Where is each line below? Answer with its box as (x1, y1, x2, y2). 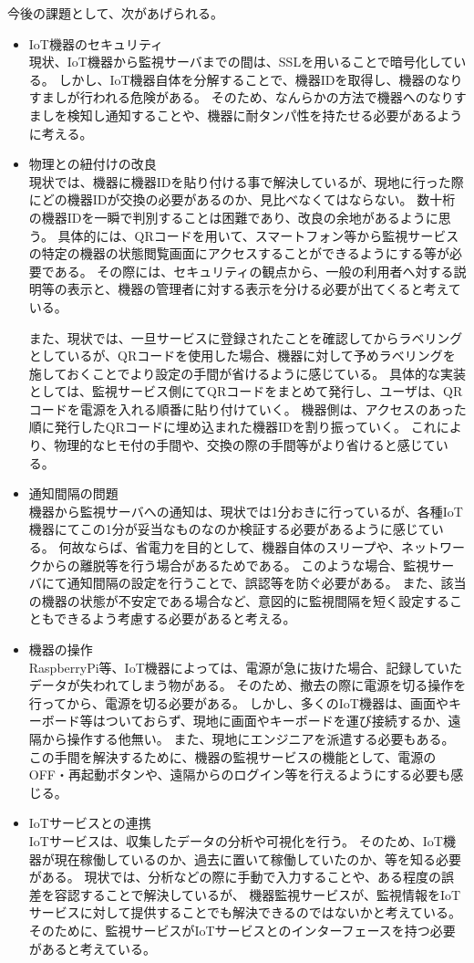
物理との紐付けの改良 (28, 154, 157, 173)
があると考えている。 (28, 938, 157, 958)
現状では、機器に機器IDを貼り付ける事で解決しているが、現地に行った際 (28, 172, 464, 191)
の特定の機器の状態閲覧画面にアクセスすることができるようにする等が (28, 244, 449, 263)
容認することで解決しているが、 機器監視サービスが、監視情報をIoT (54, 884, 461, 904)
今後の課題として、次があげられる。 (7, 4, 223, 22)
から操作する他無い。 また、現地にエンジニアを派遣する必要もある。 (41, 728, 455, 748)
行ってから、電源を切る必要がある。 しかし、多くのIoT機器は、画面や (28, 693, 448, 712)
